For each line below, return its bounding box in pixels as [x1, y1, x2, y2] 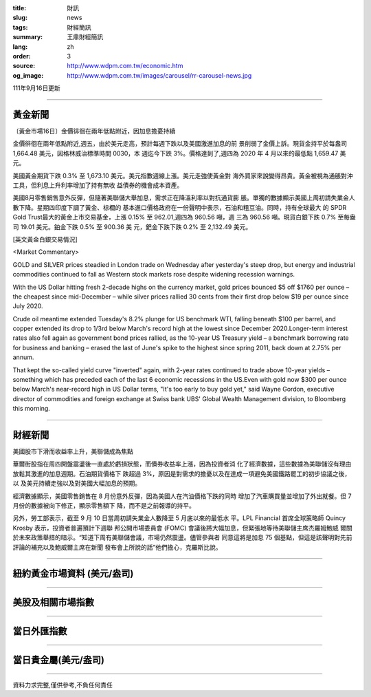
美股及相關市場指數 [12, 597, 94, 608]
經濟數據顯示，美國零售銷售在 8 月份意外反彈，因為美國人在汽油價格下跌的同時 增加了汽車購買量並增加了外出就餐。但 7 [12, 492, 352, 500]
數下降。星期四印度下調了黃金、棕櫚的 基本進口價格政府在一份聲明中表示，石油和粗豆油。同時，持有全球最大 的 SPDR [12, 203, 347, 211]
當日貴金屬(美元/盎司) [12, 654, 104, 666]
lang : [12, 42, 28, 51]
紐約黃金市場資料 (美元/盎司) [12, 568, 134, 579]
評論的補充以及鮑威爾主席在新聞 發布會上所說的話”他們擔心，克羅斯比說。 [12, 543, 223, 551]
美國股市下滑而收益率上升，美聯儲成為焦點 [12, 447, 133, 455]
